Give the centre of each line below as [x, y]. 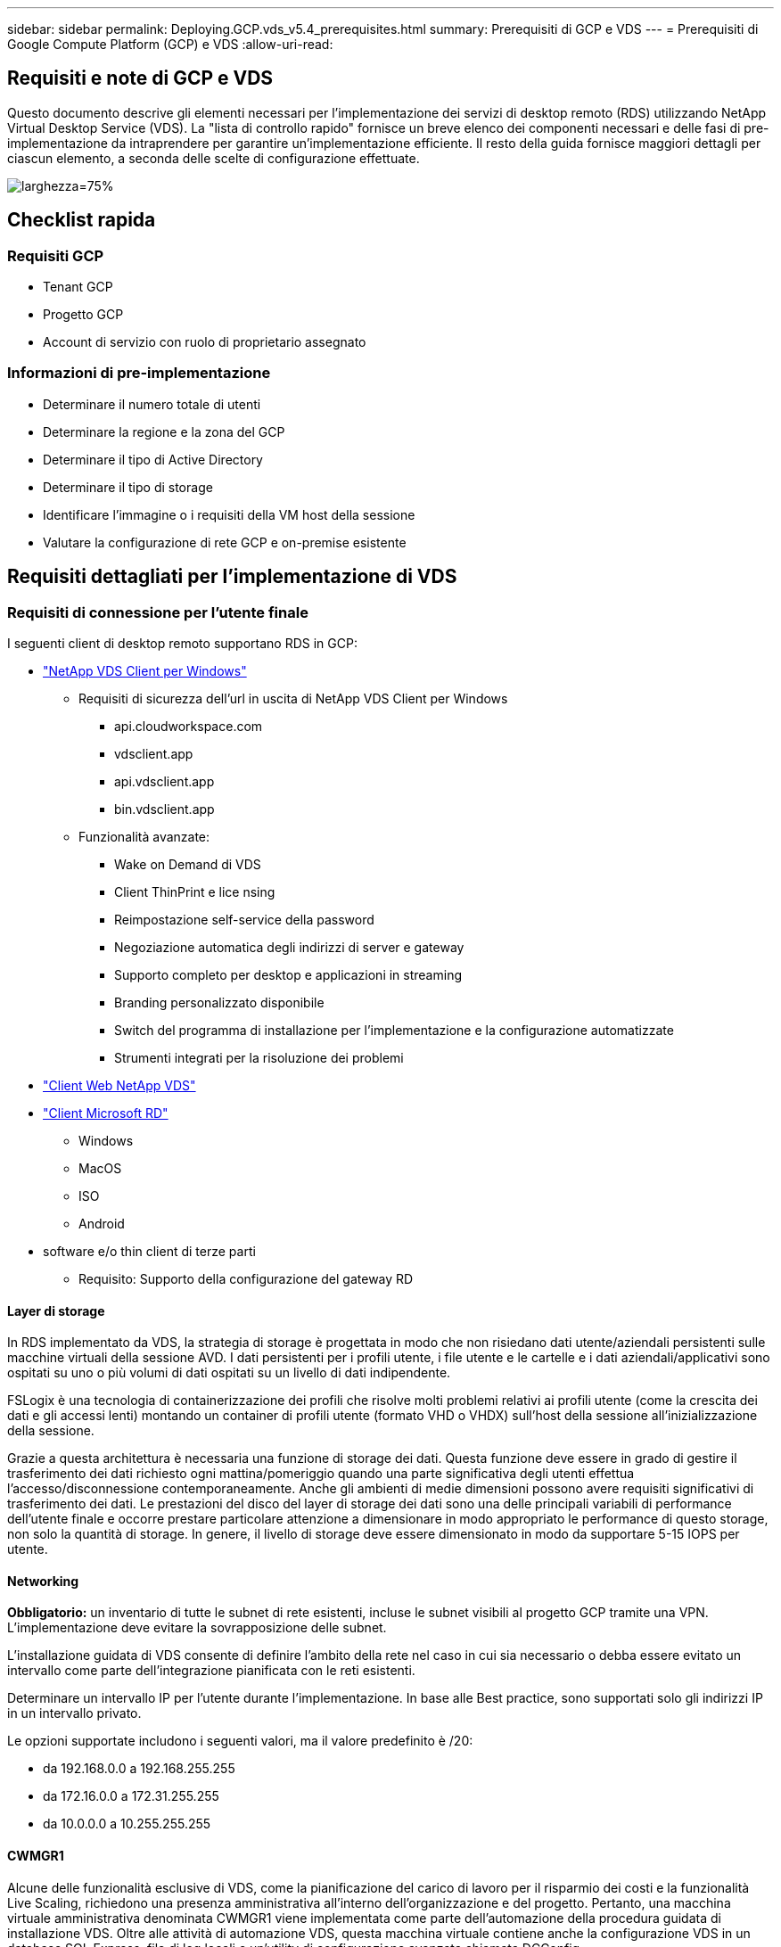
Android [102, 1224]
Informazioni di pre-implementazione [139, 373]
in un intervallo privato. [74, 1713]
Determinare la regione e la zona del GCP [164, 431]
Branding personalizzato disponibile [219, 1003]
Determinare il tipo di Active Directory [153, 459]
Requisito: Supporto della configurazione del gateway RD [246, 1279]
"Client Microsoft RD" [106, 1113]
